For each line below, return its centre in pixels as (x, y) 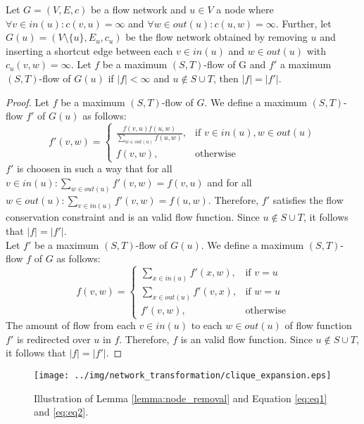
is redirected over (54, 339)
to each (207, 325)
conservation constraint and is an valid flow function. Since (133, 217)
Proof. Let (27, 102)
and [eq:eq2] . (61, 412)
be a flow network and (138, 9)
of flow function (318, 325)
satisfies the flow (308, 199)
